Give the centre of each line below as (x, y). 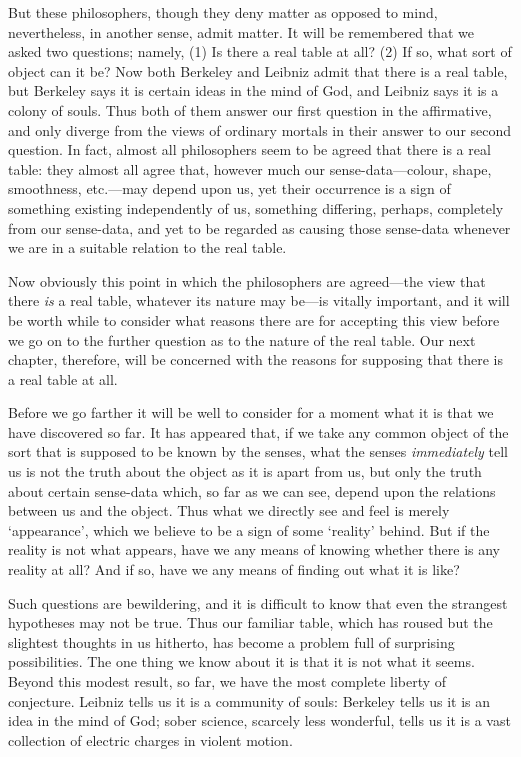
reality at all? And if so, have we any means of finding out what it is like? (234, 569)
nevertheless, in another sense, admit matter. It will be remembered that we (241, 31)
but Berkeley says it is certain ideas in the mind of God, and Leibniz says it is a (253, 90)
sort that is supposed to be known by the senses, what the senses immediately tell (258, 451)
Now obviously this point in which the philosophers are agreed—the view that (247, 280)
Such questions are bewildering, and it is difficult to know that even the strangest (258, 602)
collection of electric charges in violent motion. (150, 739)
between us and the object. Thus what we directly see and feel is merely (229, 510)
